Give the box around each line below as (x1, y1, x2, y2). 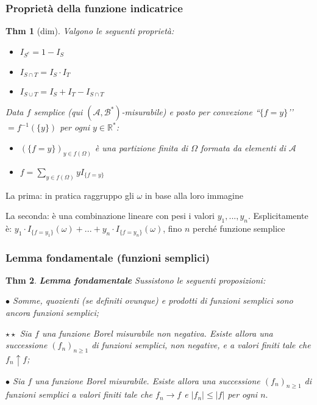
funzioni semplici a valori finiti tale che (5, 388, 153, 401)
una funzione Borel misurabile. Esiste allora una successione (35, 374, 260, 387)
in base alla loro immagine (144, 188, 243, 201)
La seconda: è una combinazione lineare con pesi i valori (5, 209, 215, 222)
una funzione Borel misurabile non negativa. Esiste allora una (41, 326, 273, 339)
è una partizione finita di (94, 142, 188, 154)
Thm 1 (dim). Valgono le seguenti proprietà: (5, 24, 174, 37)
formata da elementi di (200, 142, 286, 154)
